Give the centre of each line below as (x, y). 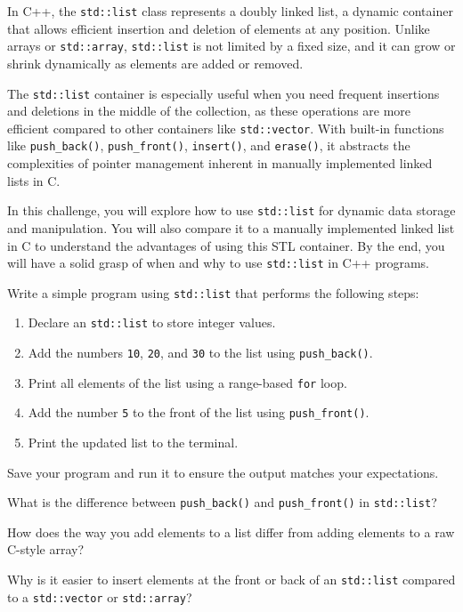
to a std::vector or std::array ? (100, 596)
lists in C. (34, 180)
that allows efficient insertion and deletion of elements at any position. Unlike (219, 28)
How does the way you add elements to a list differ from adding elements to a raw (231, 531)
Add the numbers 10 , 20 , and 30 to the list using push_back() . (200, 353)
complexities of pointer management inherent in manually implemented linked (220, 163)
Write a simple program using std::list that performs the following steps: (213, 292)
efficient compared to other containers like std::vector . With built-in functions (226, 128)
